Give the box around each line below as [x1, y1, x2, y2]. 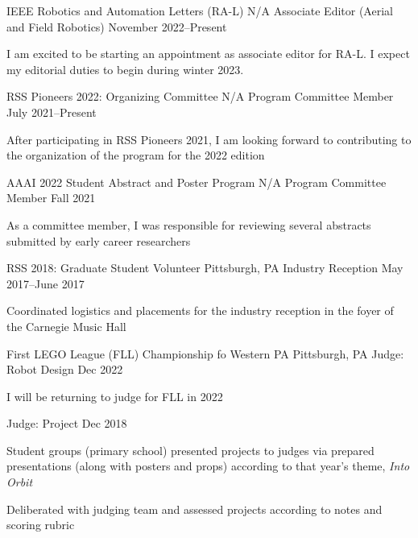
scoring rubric [6, 516, 75, 533]
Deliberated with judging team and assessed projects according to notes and [6, 500, 383, 517]
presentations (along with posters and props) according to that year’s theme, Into [6, 457, 410, 474]
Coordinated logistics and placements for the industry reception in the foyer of [6, 302, 394, 319]
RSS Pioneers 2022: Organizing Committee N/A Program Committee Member [6, 88, 394, 105]
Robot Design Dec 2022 [6, 361, 123, 378]
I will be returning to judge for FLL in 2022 [6, 387, 223, 404]
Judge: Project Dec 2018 [6, 415, 127, 432]
